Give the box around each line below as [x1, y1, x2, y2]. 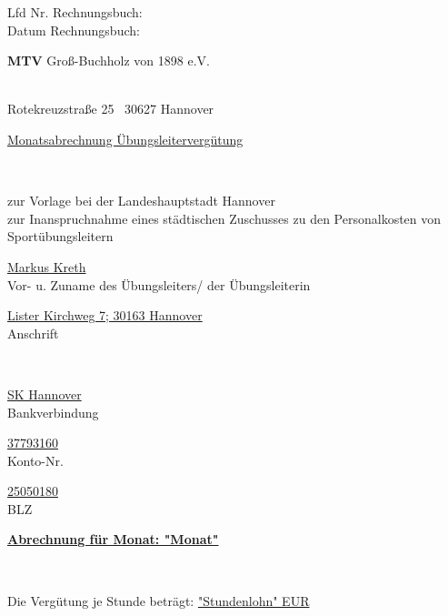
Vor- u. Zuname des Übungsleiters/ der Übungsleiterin [7, 275, 311, 294]
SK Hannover [7, 384, 82, 403]
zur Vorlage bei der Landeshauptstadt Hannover [7, 191, 275, 210]
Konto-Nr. [7, 450, 64, 470]
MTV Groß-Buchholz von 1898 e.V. [7, 51, 210, 70]
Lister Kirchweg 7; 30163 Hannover [7, 306, 203, 325]
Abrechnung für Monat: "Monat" [7, 530, 219, 549]
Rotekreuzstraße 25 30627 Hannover [7, 99, 214, 118]
